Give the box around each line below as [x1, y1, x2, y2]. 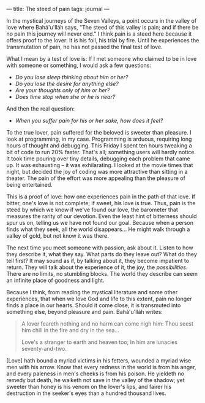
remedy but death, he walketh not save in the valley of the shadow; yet [6, 377, 185, 383]
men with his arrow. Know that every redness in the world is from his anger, [6, 364, 196, 370]
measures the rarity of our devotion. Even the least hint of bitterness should [6, 213, 197, 220]
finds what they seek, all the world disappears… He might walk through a [6, 225, 190, 233]
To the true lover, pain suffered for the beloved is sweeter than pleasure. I [6, 129, 192, 136]
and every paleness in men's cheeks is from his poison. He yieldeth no [6, 370, 185, 377]
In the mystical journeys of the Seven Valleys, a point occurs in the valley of [6, 17, 197, 24]
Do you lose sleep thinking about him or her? [15, 74, 129, 80]
